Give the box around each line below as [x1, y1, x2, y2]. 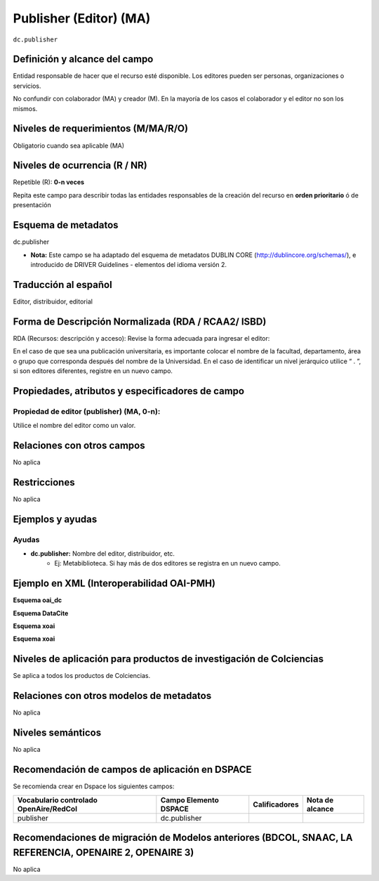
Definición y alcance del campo [13, 53, 154, 65]
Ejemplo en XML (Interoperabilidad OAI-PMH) [13, 577, 215, 589]
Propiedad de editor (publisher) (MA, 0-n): [13, 406, 161, 416]
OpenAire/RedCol [17, 804, 77, 814]
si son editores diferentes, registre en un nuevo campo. [13, 366, 173, 375]
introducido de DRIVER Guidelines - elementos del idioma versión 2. [30, 260, 227, 268]
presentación [13, 201, 52, 209]
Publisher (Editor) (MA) [13, 11, 151, 26]
